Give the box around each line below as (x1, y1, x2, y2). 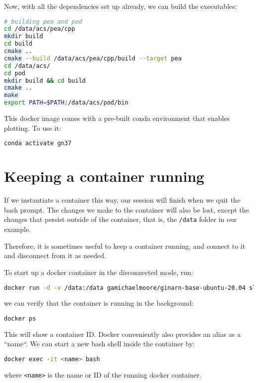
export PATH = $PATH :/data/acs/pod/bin (4, 99, 129, 107)
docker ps (4, 315, 36, 322)
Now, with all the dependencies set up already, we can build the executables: (4, 1, 237, 11)
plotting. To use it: (4, 122, 61, 133)
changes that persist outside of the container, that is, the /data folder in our (4, 214, 237, 224)
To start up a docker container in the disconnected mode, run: (4, 267, 193, 277)
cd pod (4, 69, 25, 77)
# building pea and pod (4, 18, 82, 25)
